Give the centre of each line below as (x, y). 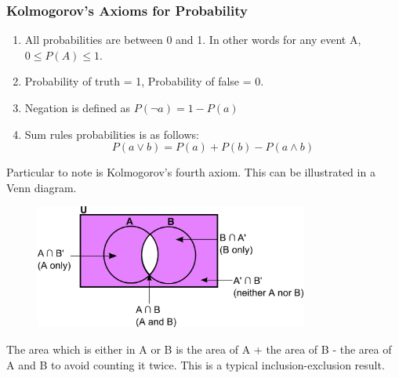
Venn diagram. (42, 187)
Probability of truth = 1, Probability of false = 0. (144, 81)
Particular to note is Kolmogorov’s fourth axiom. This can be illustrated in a (191, 172)
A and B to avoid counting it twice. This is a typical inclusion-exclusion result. (196, 364)
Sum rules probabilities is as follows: (112, 134)
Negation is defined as (78, 107)
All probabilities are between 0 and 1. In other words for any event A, (193, 40)
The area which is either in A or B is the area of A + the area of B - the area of (199, 349)
